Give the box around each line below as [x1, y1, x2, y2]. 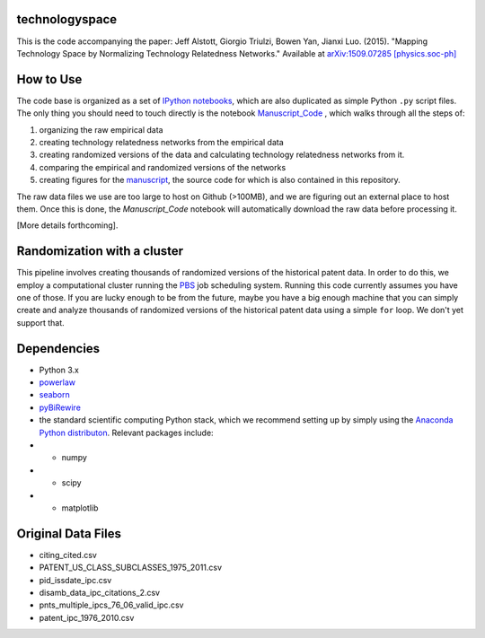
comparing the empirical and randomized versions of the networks [39, 162, 287, 172]
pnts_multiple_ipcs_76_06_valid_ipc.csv [39, 599, 184, 610]
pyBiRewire [39, 402, 81, 413]
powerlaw [39, 377, 76, 388]
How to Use [16, 72, 83, 87]
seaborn [39, 389, 71, 400]
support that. [16, 317, 65, 328]
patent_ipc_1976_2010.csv [39, 612, 135, 623]
